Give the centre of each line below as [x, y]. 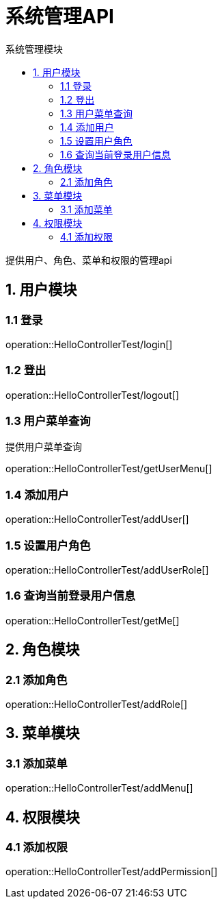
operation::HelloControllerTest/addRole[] [97, 704]
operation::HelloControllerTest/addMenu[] [99, 788]
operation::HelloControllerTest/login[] [89, 344]
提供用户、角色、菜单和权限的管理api [89, 260]
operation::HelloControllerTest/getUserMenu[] [109, 469]
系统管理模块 [34, 49]
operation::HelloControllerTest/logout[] [92, 395]
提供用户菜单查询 [44, 447]
